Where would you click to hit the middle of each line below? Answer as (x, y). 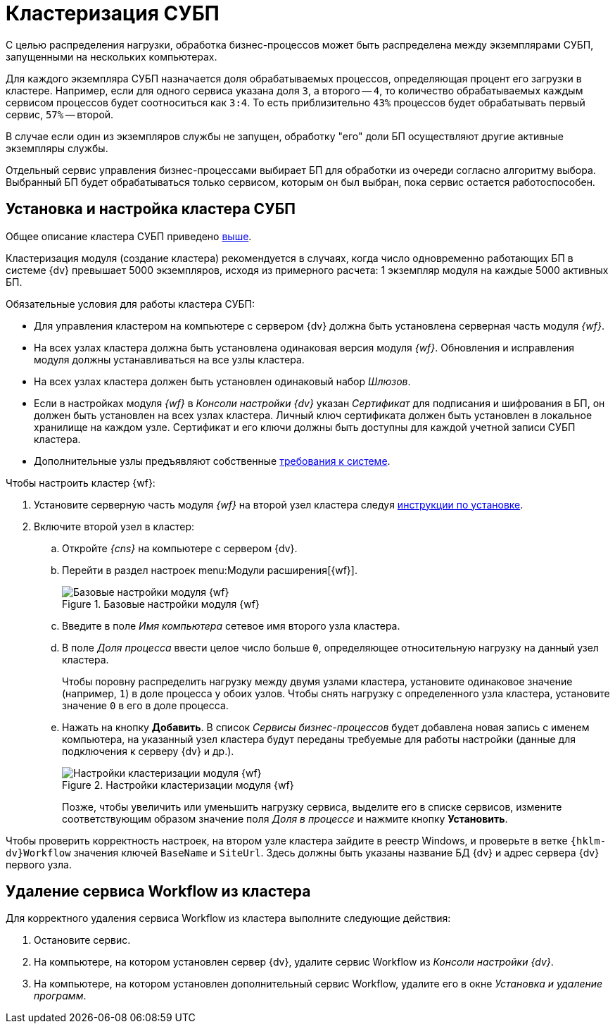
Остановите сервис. (82, 940)
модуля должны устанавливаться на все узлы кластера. (169, 359)
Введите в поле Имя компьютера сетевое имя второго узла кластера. (231, 625)
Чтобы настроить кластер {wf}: (81, 482)
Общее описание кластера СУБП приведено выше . (129, 236)
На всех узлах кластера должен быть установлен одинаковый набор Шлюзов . (222, 381)
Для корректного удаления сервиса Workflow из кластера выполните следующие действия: (228, 918)
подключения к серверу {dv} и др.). (148, 751)
